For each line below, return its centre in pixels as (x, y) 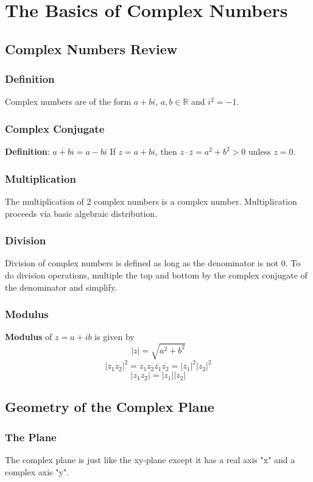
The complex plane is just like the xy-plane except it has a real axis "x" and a (150, 460)
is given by (114, 337)
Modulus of (29, 337)
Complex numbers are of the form (68, 101)
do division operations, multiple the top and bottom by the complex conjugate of (156, 275)
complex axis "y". (37, 471)
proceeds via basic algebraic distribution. (81, 213)
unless (259, 151)
